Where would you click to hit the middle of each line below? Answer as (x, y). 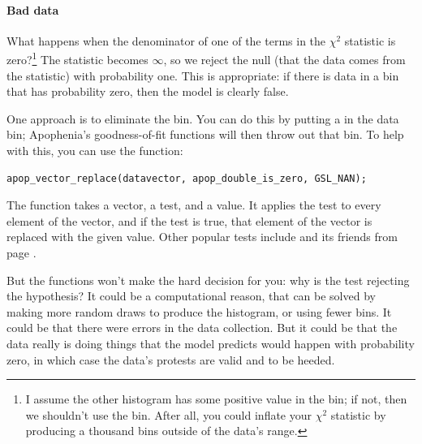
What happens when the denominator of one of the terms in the (166, 40)
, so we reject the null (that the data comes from (284, 60)
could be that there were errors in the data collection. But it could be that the (202, 328)
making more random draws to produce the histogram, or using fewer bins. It (199, 311)
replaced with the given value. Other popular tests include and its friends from (202, 237)
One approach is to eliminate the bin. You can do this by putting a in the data (203, 118)
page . (22, 252)
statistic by (358, 414)
